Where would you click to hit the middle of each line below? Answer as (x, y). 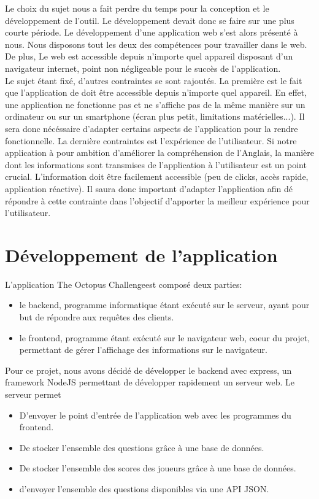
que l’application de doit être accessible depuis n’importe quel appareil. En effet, (156, 92)
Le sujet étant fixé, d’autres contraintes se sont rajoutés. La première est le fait (154, 80)
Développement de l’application (141, 254)
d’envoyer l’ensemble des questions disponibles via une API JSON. (144, 488)
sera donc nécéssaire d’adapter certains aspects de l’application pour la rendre (152, 128)
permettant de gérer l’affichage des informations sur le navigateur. (143, 350)
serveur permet (33, 394)
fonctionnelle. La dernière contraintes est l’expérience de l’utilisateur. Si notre (151, 140)
